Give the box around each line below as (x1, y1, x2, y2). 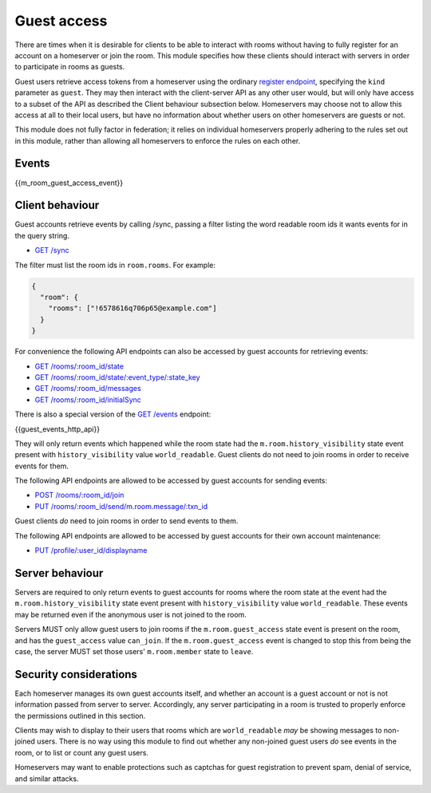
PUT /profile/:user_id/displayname (34, 546, 148, 555)
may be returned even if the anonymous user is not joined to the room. (14, 610, 247, 619)
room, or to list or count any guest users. (14, 748, 149, 757)
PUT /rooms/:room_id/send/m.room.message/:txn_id (34, 501, 208, 511)
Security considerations (14, 667, 137, 681)
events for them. (14, 461, 69, 471)
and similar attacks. (14, 774, 79, 783)
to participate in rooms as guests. (14, 62, 125, 72)
